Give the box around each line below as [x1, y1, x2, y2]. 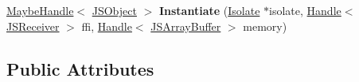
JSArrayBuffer [150, 17, 221, 34]
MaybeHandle [6, 2, 74, 18]
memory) [243, 17, 287, 34]
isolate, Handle [269, 2, 341, 18]
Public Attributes [6, 56, 154, 80]
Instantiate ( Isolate [158, 2, 260, 18]
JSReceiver [6, 17, 60, 34]
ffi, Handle [81, 17, 132, 34]
